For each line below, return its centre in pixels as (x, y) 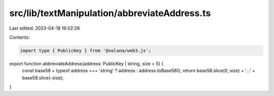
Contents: (20, 37)
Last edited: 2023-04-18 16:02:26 (45, 28)
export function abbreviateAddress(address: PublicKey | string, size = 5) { (87, 63)
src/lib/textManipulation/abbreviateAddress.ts (110, 13)
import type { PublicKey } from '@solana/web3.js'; (86, 51)
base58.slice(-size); (43, 77)
